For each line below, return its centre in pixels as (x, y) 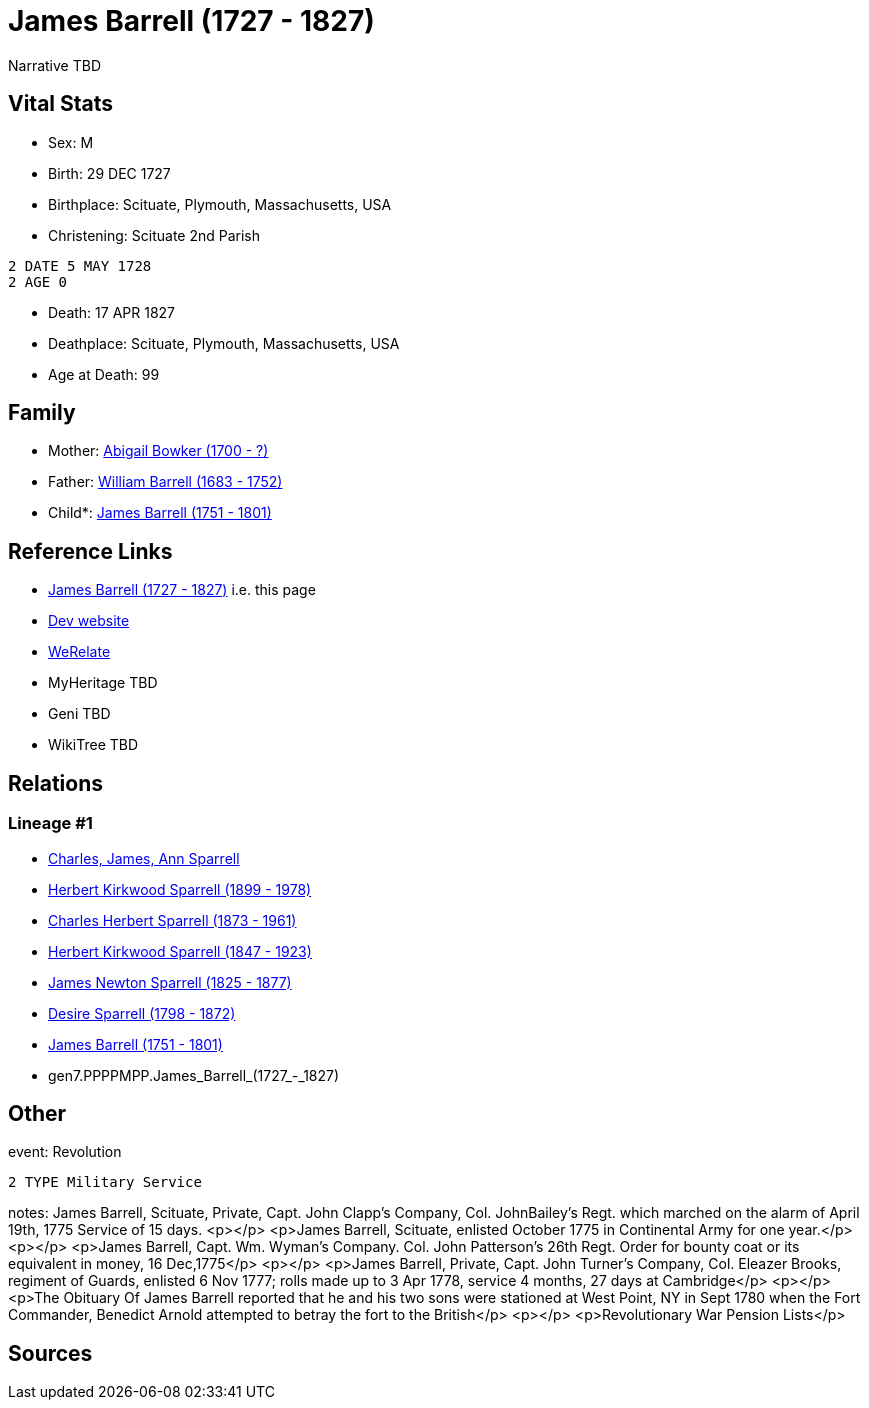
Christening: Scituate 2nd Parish (154, 235)
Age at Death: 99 (104, 374)
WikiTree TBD (93, 745)
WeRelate (79, 652)
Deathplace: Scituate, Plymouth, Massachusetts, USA (224, 343)
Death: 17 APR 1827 (112, 312)
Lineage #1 (50, 823)
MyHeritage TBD (103, 683)
